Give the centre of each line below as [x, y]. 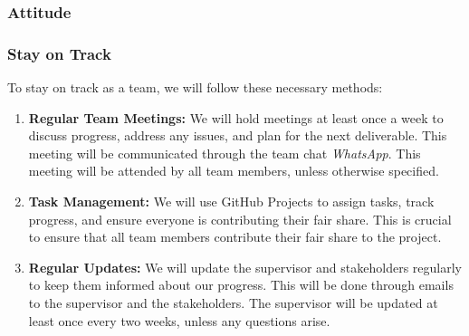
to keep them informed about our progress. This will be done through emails [241, 285]
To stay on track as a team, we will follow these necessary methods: [195, 87]
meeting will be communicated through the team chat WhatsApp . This [225, 153]
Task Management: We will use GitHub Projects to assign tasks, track [231, 202]
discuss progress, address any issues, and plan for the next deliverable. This [238, 135]
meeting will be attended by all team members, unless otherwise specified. [234, 171]
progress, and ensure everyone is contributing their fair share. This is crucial [240, 219]
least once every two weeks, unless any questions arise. [179, 320]
